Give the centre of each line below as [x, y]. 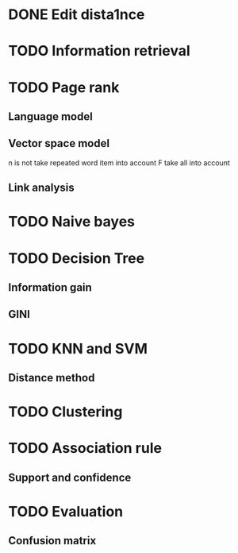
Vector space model [59, 143]
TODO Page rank [64, 87]
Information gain [50, 287]
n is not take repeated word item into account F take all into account [119, 162]
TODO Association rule [85, 449]
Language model [50, 116]
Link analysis [42, 188]
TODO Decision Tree [77, 258]
